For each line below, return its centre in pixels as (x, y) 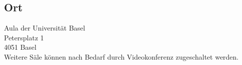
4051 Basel (20, 47)
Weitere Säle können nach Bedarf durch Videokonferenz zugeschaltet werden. (121, 56)
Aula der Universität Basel (45, 28)
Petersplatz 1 (24, 37)
